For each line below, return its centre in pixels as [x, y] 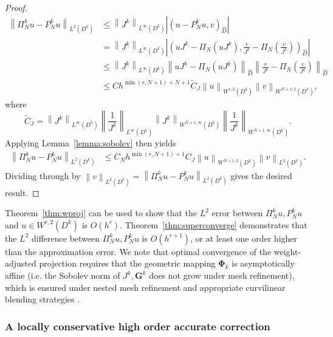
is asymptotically [263, 263]
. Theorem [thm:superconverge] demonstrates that [214, 224]
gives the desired [261, 175]
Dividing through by [43, 175]
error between [237, 213]
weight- [287, 251]
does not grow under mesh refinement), [222, 275]
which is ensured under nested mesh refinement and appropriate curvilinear [145, 287]
